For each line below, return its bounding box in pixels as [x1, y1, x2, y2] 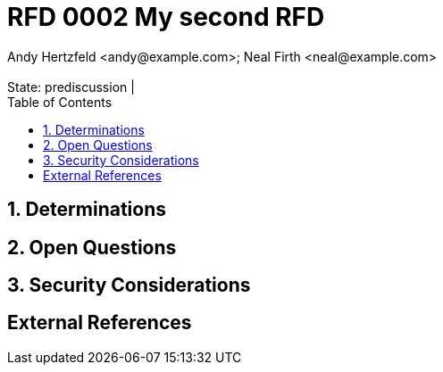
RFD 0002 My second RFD [7, 2, 325, 32]
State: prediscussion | [7, 79, 135, 95]
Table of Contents [7, 94, 113, 110]
